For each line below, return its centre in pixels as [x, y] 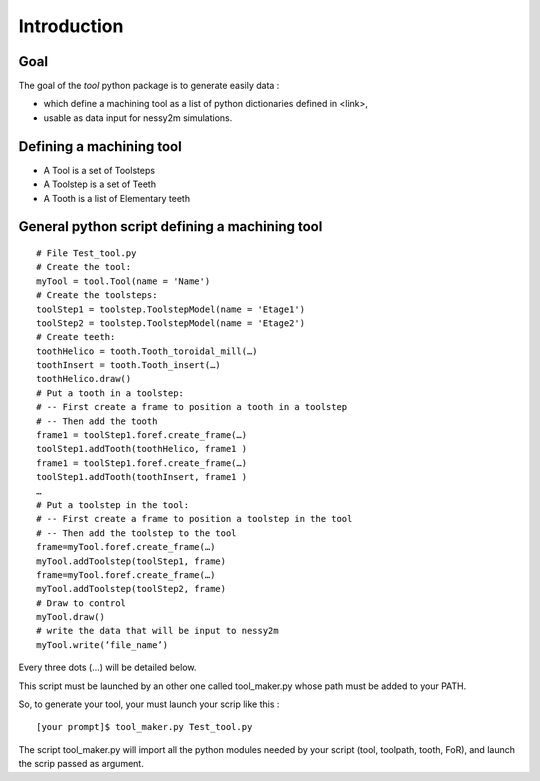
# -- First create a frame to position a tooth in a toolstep [192, 407]
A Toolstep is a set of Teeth [100, 184]
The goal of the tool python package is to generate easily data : [149, 86]
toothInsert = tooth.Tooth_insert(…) [129, 365]
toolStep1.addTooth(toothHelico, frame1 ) [142, 449]
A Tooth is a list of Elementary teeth [116, 198]
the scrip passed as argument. [81, 764]
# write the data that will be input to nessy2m [157, 631]
